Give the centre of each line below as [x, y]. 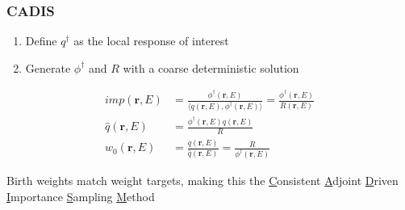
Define [41, 41]
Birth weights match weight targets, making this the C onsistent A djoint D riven [202, 181]
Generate [48, 67]
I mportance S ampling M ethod [81, 196]
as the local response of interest [151, 41]
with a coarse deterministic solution [211, 67]
